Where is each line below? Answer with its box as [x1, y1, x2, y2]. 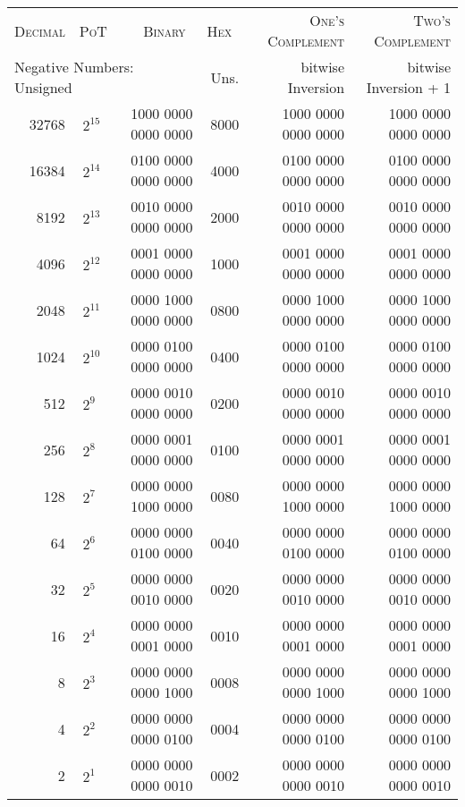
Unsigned [14, 77, 72, 98]
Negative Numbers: [14, 56, 134, 77]
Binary [143, 20, 186, 41]
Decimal [14, 20, 65, 41]
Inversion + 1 [366, 77, 451, 98]
